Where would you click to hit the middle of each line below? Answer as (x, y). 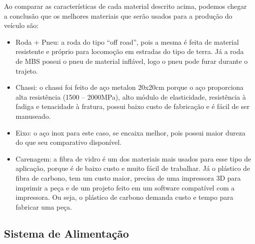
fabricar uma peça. (44, 206)
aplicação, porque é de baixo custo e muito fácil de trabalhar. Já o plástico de (133, 168)
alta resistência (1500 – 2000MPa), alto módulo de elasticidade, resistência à (131, 96)
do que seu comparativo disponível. (68, 142)
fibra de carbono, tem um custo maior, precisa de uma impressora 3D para (128, 177)
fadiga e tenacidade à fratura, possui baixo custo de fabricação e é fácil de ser (132, 106)
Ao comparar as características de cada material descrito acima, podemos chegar (126, 6)
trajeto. (27, 70)
